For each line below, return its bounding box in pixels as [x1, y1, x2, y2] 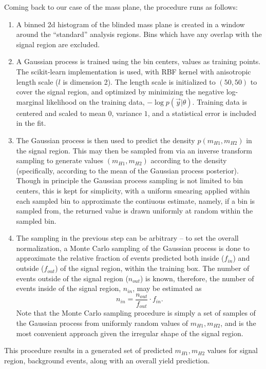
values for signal [207, 345, 258, 356]
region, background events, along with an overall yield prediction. [4, 355, 210, 365]
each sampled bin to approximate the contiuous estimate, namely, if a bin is [16, 195, 255, 206]
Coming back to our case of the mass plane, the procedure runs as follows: [4, 2, 238, 12]
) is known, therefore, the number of [140, 273, 254, 283]
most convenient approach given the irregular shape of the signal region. [16, 327, 243, 338]
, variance [111, 107, 142, 118]
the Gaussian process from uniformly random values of [16, 317, 188, 328]
